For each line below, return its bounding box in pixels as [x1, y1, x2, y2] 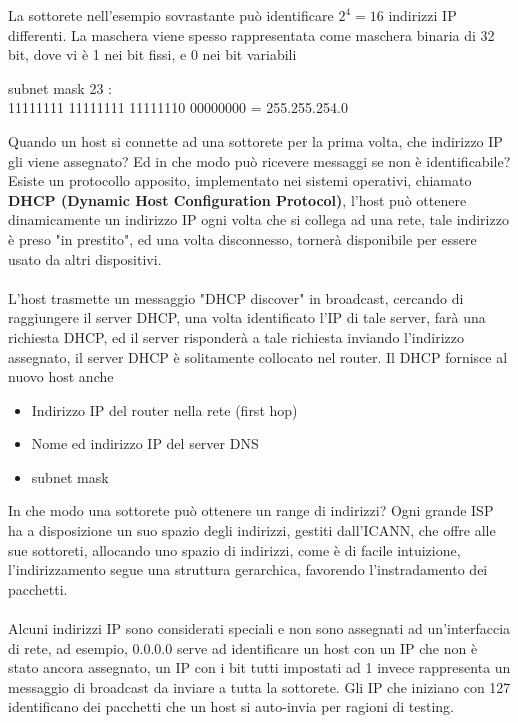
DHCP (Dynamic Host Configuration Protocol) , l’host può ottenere [8, 189, 467, 210]
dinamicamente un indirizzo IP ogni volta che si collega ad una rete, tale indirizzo [8, 209, 509, 230]
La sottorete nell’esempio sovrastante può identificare [8, 5, 334, 25]
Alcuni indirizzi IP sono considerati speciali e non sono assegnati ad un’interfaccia [8, 618, 511, 639]
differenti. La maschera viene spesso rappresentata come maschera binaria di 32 [8, 24, 495, 45]
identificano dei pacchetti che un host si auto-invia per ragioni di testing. [8, 696, 454, 717]
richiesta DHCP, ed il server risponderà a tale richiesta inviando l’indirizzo [8, 326, 464, 347]
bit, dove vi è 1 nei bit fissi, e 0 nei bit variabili [8, 44, 297, 65]
